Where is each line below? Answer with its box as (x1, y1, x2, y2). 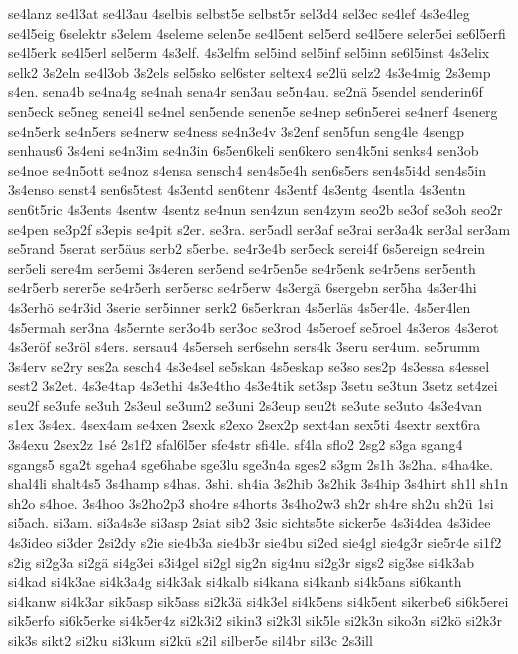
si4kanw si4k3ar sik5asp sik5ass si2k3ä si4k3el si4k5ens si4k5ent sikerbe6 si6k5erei (8, 590, 509, 611)
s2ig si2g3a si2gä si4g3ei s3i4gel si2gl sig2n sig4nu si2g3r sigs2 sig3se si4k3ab (8, 551, 475, 572)
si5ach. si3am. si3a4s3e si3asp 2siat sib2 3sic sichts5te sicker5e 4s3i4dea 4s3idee (8, 512, 491, 533)
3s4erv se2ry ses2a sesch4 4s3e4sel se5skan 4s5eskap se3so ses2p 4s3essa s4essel (8, 355, 490, 376)
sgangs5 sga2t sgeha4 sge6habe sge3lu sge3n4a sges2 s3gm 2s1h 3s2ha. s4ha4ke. (8, 453, 494, 474)
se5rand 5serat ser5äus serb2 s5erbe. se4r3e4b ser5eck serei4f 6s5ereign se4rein (8, 238, 486, 259)
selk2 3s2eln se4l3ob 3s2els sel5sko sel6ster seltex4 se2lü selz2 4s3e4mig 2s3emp (8, 61, 491, 82)
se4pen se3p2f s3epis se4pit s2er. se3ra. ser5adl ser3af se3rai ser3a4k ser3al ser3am (8, 218, 511, 239)
